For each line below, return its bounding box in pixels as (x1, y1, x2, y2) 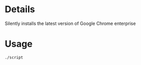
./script (5, 55, 23, 60)
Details (5, 4, 35, 15)
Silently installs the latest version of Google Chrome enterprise (5, 20, 136, 26)
